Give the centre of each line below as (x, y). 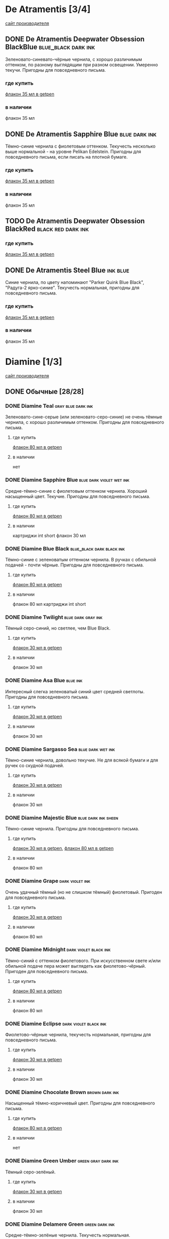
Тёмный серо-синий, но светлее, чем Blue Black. (58, 628)
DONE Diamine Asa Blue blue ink (44, 681)
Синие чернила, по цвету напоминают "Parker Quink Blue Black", (75, 282)
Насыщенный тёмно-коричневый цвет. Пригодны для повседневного (80, 1103)
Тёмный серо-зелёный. (31, 1172)
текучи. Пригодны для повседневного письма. (55, 70)
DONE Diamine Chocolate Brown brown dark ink (62, 1092)
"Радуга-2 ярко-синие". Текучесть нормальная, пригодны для (72, 288)
